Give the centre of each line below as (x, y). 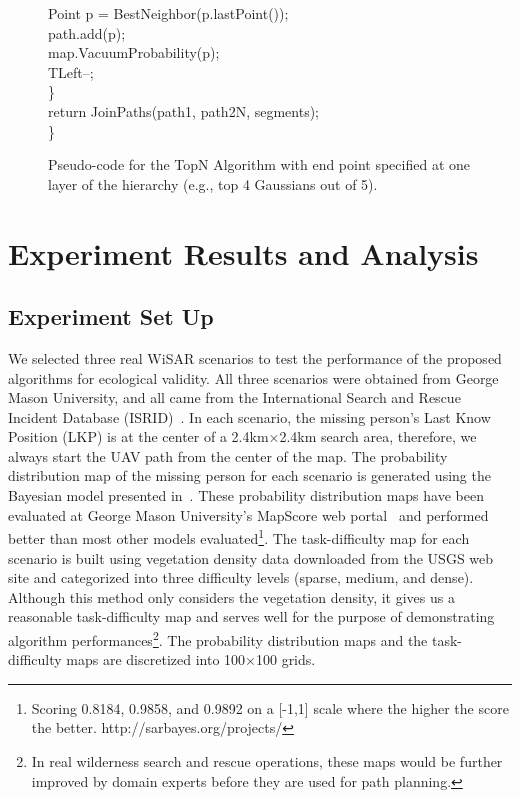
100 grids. (285, 659)
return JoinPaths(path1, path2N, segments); (184, 110)
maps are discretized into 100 (156, 659)
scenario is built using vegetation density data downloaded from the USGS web (251, 557)
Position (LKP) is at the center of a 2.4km (138, 436)
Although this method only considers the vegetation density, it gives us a (231, 596)
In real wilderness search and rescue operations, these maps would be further (267, 760)
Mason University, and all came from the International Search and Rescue (234, 397)
